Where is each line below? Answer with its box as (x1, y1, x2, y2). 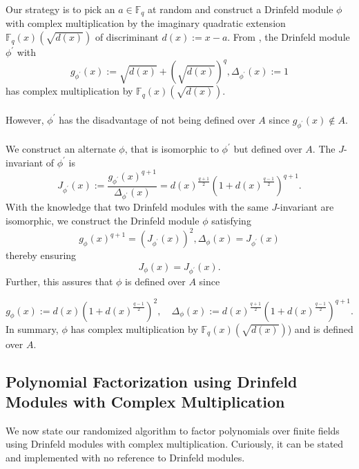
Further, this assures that (6, 274, 113, 289)
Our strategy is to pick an (6, 2, 115, 16)
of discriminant (95, 30, 159, 44)
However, (6, 112, 44, 126)
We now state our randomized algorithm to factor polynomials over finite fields (6, 423, 340, 437)
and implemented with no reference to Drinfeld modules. (6, 450, 245, 464)
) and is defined (287, 321, 353, 336)
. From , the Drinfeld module (227, 30, 350, 44)
